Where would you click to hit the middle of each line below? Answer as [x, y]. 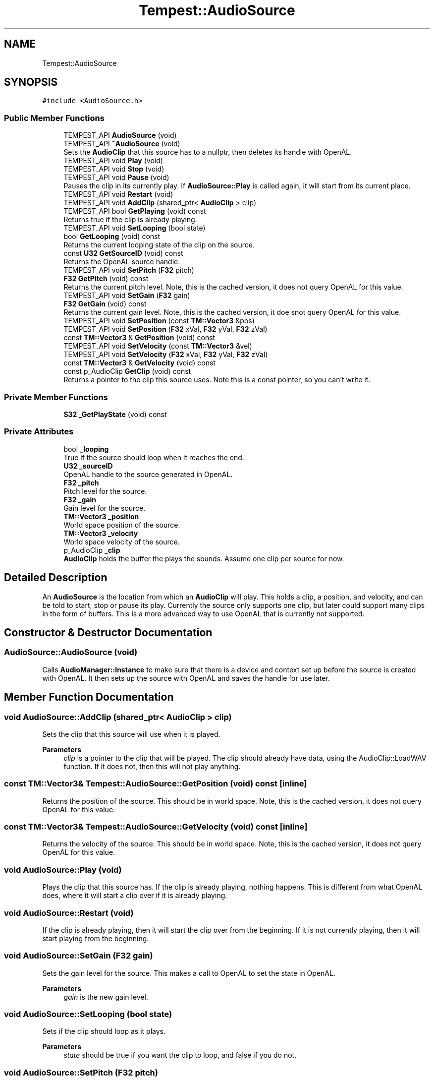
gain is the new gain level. [106, 997]
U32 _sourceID [88, 466]
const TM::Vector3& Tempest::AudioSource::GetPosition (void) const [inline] [156, 784]
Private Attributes [39, 432]
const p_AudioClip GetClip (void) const [127, 371]
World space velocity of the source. [122, 541]
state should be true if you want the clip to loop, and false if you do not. [180, 1055]
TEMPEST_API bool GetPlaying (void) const [135, 211]
